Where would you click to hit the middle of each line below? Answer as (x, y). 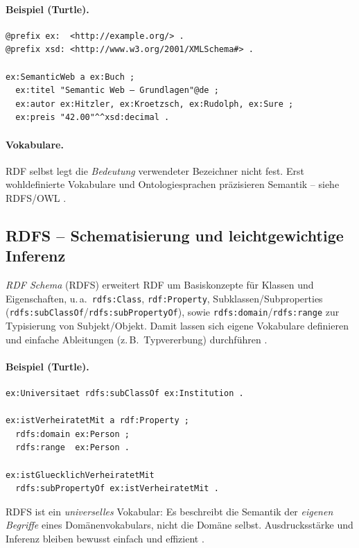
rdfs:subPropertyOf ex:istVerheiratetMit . (117, 489)
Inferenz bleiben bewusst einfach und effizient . (105, 538)
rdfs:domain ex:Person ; (72, 434)
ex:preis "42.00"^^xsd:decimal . (93, 118)
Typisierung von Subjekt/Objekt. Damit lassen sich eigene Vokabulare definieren (177, 326)
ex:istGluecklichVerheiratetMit (80, 475)
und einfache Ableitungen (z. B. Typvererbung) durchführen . (137, 339)
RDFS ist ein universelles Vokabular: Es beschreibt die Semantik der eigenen (169, 511)
